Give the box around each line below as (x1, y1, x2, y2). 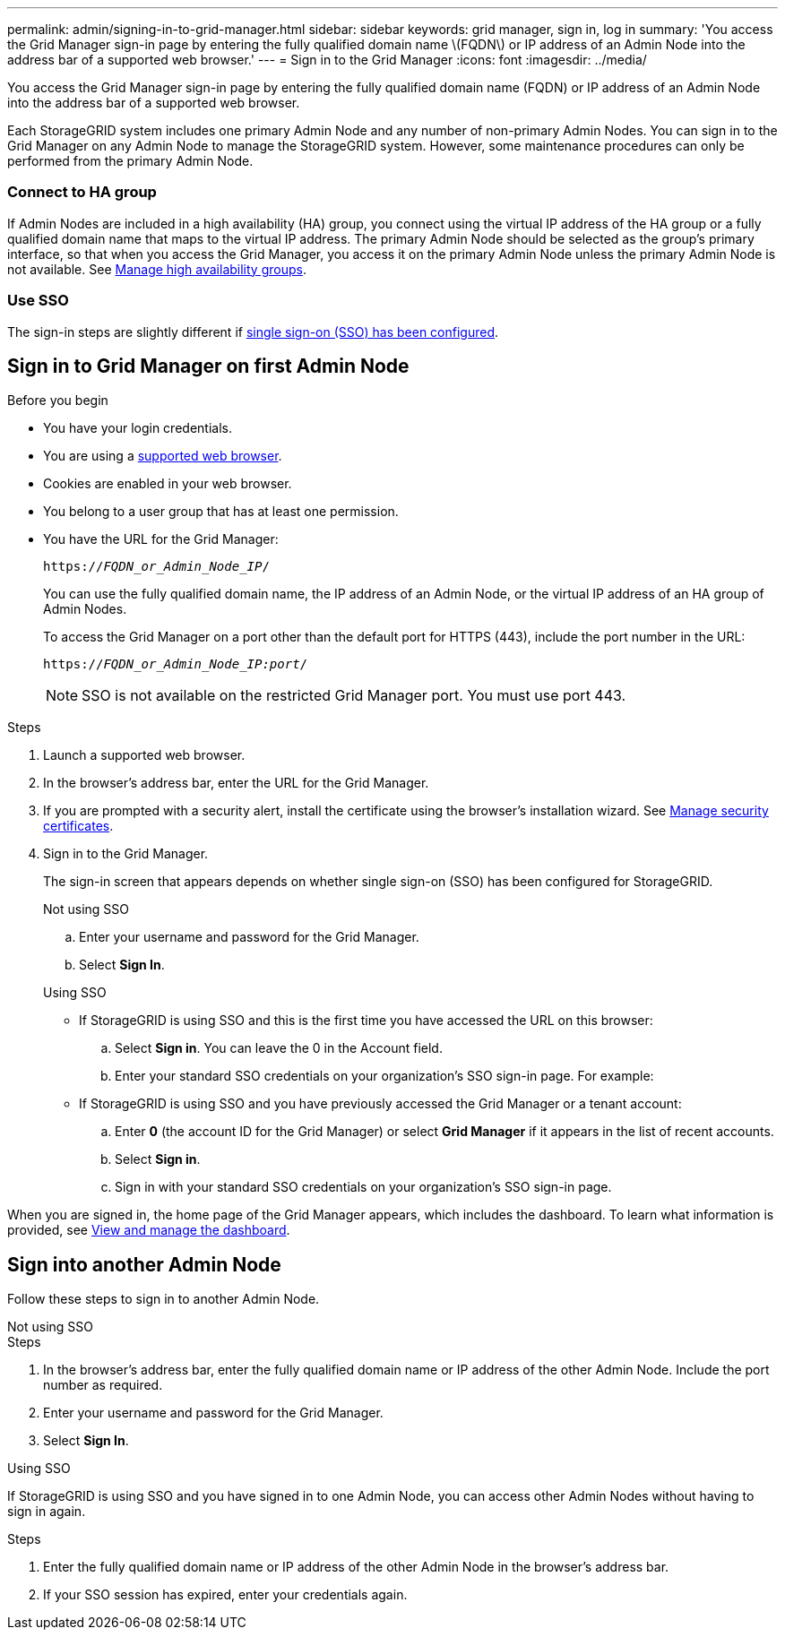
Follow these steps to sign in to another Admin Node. (7, 1291, 320, 1307)
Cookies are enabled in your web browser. (43, 476, 292, 492)
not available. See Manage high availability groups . (7, 261, 306, 277)
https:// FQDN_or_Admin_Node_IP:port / (43, 657, 308, 672)
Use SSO (7, 291, 69, 310)
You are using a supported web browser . (43, 448, 282, 464)
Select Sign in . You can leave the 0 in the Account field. (115, 1040, 443, 1056)
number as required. (43, 1377, 163, 1393)
